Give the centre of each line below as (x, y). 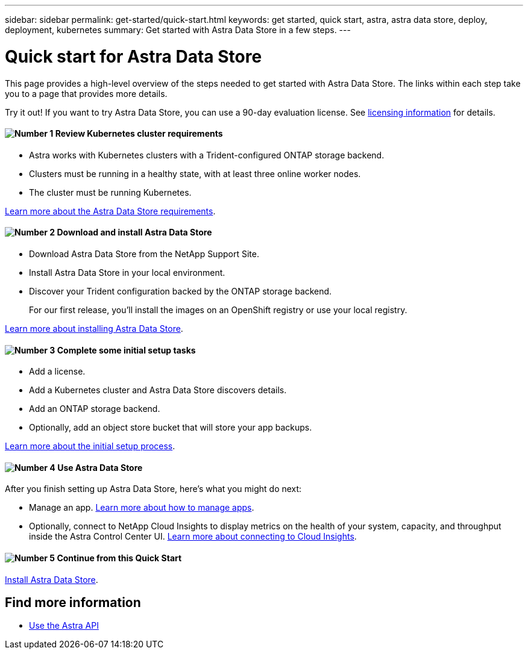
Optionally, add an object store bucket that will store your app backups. (171, 428)
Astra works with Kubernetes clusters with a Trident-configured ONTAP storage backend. (207, 155)
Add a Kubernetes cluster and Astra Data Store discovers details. (158, 390)
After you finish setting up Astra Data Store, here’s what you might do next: (153, 489)
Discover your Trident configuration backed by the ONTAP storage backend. (181, 291)
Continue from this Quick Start (119, 558)
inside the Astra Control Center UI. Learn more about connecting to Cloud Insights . (193, 537)
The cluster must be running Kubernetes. (110, 192)
